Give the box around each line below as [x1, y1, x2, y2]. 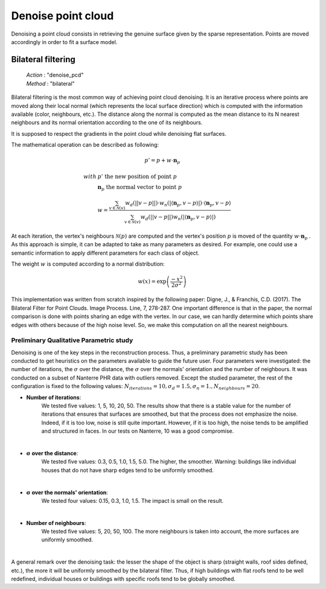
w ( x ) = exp [138, 278, 167, 285]
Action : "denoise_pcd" [26, 71, 84, 78]
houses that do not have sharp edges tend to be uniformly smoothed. [41, 466, 214, 474]
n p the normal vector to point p [97, 183, 182, 192]
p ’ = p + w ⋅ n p [144, 157, 181, 165]
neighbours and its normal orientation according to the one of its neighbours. [11, 119, 203, 126]
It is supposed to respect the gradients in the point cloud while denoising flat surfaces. [11, 130, 226, 137]
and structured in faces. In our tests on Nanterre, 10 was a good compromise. [41, 427, 234, 435]
